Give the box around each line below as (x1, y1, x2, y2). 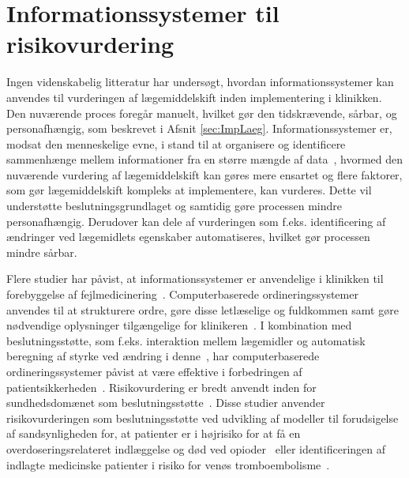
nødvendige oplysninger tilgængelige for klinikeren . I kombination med (6, 317, 352, 333)
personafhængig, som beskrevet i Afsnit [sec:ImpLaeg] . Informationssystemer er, (6, 120, 392, 137)
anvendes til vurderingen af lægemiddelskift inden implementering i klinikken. (6, 88, 382, 105)
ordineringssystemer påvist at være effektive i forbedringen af (6, 363, 302, 379)
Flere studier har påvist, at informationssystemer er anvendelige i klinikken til (6, 270, 384, 287)
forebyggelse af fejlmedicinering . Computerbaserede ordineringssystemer (6, 286, 358, 303)
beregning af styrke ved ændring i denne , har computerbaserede (6, 348, 320, 364)
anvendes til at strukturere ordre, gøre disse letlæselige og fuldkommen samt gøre (6, 301, 399, 318)
